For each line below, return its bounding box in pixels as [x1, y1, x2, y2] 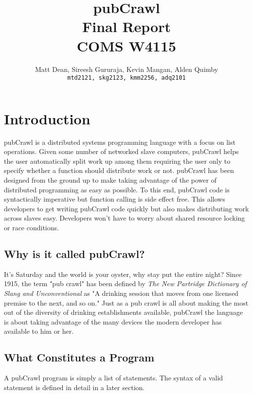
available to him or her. [4, 326, 74, 336]
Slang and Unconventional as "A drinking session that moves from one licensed [4, 288, 238, 298]
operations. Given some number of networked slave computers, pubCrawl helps [4, 146, 239, 156]
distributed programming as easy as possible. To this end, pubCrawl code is [4, 184, 230, 194]
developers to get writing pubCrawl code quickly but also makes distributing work [4, 203, 249, 213]
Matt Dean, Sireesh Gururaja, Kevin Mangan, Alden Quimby [35, 64, 218, 74]
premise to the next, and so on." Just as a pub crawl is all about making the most [4, 297, 249, 308]
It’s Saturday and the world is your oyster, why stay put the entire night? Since [4, 269, 242, 279]
